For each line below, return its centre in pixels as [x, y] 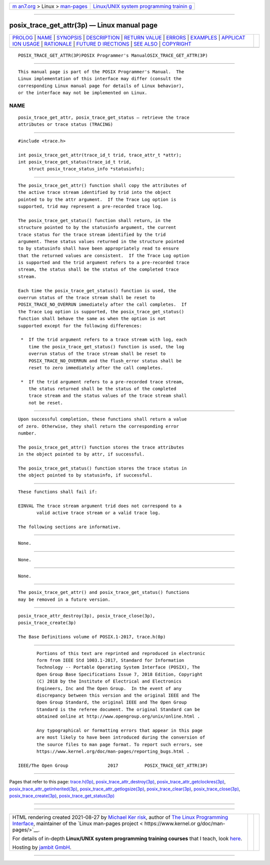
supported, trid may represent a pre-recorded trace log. [91, 206]
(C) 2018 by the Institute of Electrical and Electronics [109, 681]
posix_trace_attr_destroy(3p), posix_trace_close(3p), [87, 616]
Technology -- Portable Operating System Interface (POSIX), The [118, 667]
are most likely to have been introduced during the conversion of [121, 737]
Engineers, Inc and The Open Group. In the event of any [109, 688]
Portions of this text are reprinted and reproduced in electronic [121, 653]
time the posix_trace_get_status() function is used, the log [106, 347]
